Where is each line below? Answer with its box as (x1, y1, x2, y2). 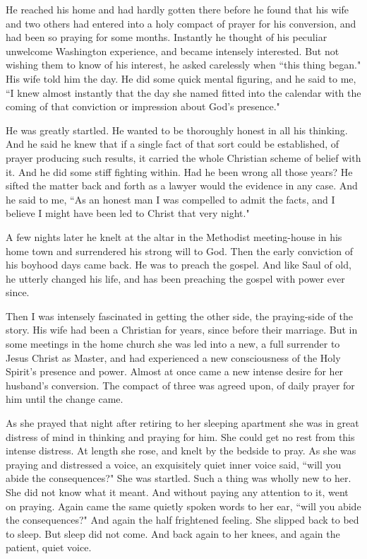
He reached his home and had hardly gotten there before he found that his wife (6, 2, 349, 16)
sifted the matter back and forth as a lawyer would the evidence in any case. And (6, 178, 358, 193)
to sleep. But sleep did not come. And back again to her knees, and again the (6, 526, 340, 541)
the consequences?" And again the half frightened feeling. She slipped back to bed (6, 512, 359, 527)
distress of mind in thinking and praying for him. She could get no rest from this (6, 429, 355, 444)
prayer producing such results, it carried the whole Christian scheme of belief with (6, 150, 361, 165)
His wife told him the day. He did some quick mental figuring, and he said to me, (6, 71, 356, 86)
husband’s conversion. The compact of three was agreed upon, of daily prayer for (6, 377, 355, 392)
